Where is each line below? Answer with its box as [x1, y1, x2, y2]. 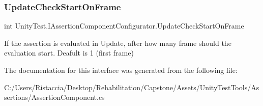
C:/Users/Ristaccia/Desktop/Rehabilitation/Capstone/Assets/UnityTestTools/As [4, 82, 259, 92]
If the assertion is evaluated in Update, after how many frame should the [4, 37, 231, 48]
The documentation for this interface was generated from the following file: [4, 65, 238, 75]
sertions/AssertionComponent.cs [4, 92, 105, 102]
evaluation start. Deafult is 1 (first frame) [4, 47, 134, 58]
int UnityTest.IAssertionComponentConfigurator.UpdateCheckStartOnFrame [4, 20, 244, 31]
